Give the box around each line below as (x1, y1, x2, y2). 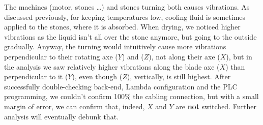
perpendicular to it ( (4, 71, 68, 82)
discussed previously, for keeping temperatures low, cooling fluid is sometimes (4, 11, 246, 22)
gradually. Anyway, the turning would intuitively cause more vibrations (4, 41, 226, 52)
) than (225, 61, 245, 72)
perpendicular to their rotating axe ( (4, 51, 118, 61)
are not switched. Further (176, 101, 256, 111)
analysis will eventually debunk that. (4, 111, 119, 121)
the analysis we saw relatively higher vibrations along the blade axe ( (4, 61, 220, 72)
